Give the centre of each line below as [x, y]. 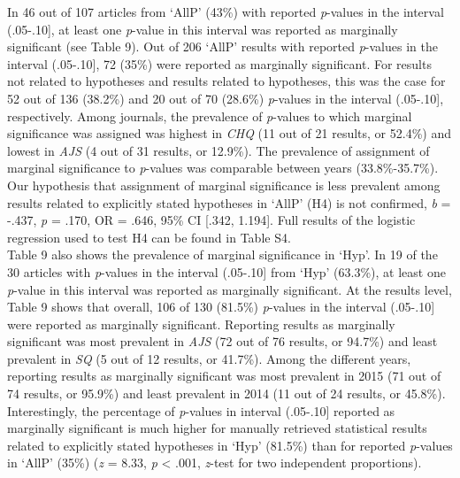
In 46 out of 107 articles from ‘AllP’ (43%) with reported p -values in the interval [226, 12]
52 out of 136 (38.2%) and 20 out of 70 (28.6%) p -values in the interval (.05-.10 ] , [226, 98]
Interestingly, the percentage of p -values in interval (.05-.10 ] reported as [201, 410]
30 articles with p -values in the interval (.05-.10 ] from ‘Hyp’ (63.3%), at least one [226, 271]
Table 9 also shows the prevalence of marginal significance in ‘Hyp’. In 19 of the [222, 254]
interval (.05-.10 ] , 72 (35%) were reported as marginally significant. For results [219, 63]
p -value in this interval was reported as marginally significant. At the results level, [230, 289]
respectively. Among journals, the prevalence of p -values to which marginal [210, 116]
